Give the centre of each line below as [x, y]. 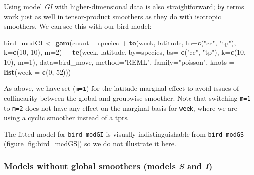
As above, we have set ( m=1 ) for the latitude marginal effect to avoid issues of [122, 88]
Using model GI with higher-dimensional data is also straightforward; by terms [124, 6]
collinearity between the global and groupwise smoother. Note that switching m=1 [127, 98]
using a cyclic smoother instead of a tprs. [66, 117]
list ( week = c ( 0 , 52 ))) [38, 71]
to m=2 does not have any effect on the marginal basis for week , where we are [121, 108]
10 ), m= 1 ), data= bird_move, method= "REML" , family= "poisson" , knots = [119, 62]
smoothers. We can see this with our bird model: [78, 26]
